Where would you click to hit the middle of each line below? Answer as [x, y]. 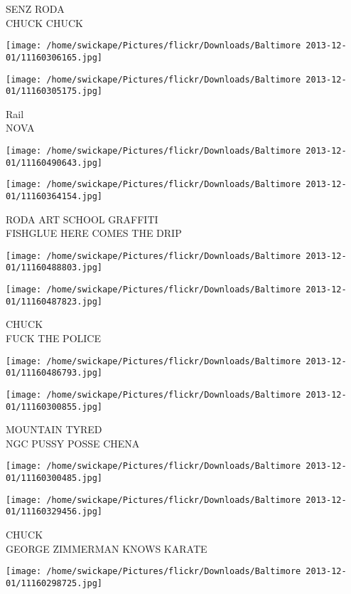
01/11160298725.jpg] [54, 583]
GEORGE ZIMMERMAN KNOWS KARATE [107, 548]
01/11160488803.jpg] [54, 268]
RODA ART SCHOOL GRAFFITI [82, 219]
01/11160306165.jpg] [54, 57]
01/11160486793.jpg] [54, 373]
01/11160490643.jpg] [54, 163]
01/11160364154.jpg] [54, 196]
